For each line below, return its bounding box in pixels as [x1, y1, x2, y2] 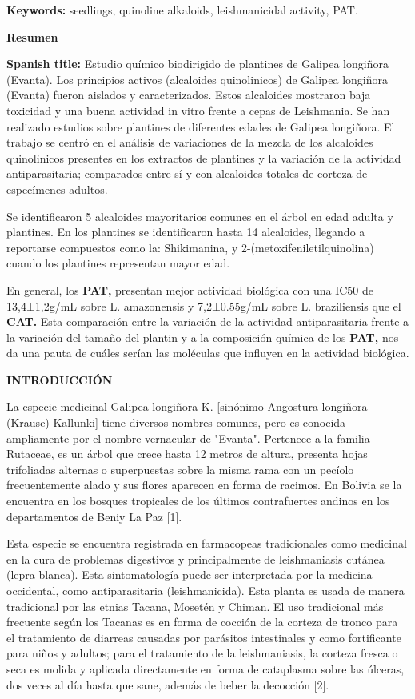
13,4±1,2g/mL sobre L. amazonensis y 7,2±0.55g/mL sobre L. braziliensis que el [6, 297, 401, 314]
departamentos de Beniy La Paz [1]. [6, 508, 182, 524]
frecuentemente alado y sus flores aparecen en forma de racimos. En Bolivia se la [6, 476, 402, 493]
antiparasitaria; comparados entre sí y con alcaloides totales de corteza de [6, 165, 368, 182]
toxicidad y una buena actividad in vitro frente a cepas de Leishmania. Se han [6, 102, 390, 119]
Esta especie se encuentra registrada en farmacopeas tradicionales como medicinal [6, 535, 407, 552]
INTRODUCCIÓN [6, 371, 113, 388]
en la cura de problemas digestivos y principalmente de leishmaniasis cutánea [6, 550, 385, 567]
